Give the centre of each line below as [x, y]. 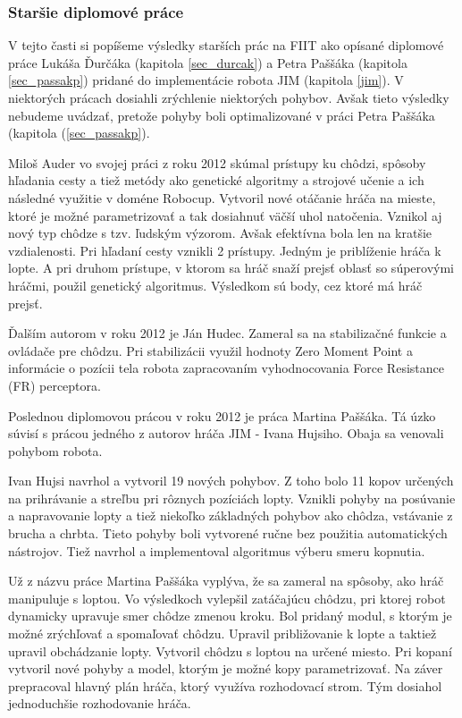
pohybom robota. [55, 450]
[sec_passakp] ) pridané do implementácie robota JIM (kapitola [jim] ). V [206, 80]
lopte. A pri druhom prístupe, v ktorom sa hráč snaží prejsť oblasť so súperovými [231, 268]
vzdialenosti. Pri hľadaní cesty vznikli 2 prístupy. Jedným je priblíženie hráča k [225, 250]
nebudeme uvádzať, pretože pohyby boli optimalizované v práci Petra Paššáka [222, 115]
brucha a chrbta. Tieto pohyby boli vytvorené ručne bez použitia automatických [228, 533]
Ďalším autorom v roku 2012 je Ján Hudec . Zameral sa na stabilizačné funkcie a [227, 333]
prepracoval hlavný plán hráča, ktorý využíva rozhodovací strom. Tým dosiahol [225, 685]
